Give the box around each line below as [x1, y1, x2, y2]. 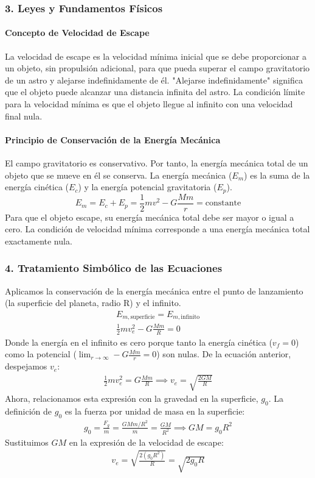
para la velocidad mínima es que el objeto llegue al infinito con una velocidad [5, 98, 293, 110]
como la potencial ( [5, 348, 77, 360]
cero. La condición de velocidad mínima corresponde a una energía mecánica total [5, 223, 310, 235]
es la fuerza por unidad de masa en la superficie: [64, 405, 245, 418]
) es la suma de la [244, 168, 310, 181]
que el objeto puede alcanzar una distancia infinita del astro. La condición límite [5, 85, 305, 98]
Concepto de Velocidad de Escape [5, 26, 150, 39]
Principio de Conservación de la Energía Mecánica [5, 133, 221, 146]
